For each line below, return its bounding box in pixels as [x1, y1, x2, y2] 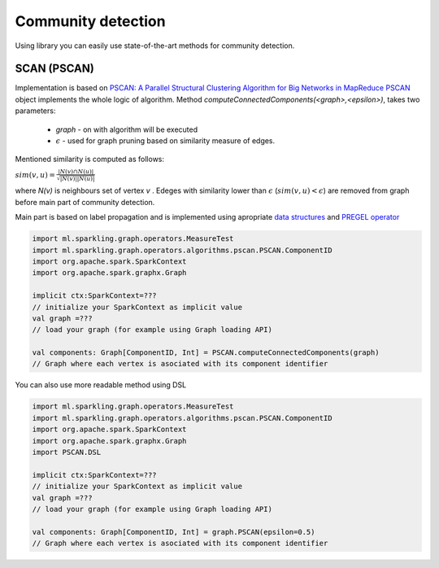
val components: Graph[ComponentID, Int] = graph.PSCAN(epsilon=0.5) [32, 527, 315, 536]
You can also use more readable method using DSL [15, 380, 187, 390]
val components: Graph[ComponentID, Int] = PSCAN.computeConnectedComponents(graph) [32, 348, 380, 357]
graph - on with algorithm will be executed [55, 125, 198, 134]
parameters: [15, 106, 56, 116]
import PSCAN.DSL [32, 448, 102, 457]
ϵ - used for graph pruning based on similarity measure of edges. [55, 136, 276, 146]
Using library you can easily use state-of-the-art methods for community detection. [15, 41, 295, 50]
